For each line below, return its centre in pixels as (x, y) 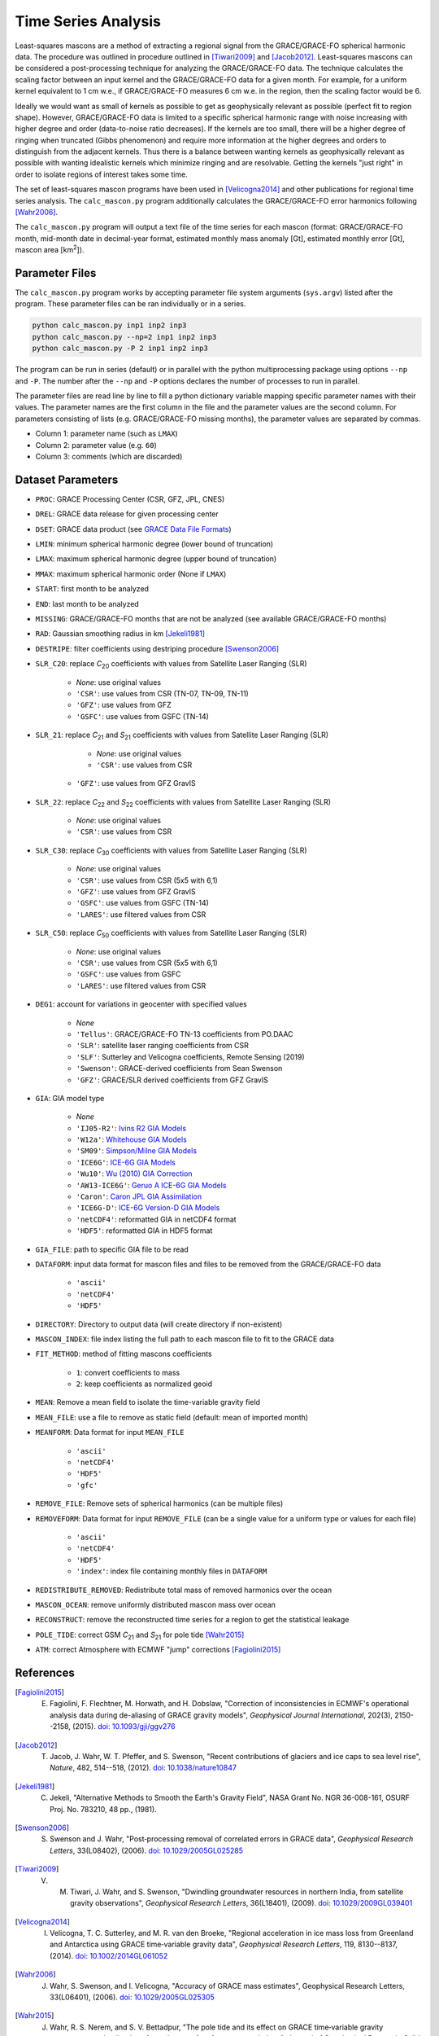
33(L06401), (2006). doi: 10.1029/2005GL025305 (132, 1997)
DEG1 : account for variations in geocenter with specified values (141, 1004)
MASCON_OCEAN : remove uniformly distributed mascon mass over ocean (156, 1604)
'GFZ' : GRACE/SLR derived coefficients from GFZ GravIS (172, 1080)
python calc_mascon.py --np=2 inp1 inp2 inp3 (124, 337)
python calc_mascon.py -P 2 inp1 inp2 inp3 (120, 349)
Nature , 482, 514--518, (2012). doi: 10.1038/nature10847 (143, 1768)
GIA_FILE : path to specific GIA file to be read (112, 1249)
